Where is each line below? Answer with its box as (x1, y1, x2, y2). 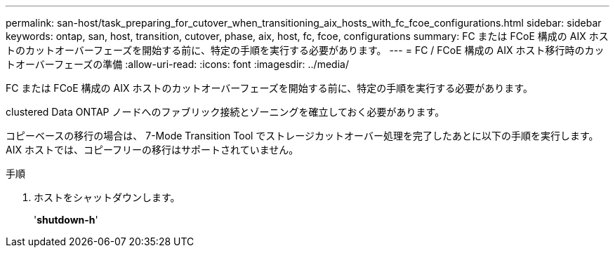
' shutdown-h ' (34, 214, 98, 226)
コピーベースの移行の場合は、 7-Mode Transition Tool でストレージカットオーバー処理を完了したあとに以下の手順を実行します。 (6, 130, 599, 142)
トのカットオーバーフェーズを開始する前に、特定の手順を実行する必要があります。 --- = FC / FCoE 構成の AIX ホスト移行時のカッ (6, 44, 604, 56)
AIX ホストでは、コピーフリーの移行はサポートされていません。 (6, 144, 299, 156)
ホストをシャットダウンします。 (34, 191, 180, 203)
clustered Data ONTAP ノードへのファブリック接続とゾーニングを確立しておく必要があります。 (6, 106, 445, 118)
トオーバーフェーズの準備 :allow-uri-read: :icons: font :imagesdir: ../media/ (6, 58, 349, 70)
